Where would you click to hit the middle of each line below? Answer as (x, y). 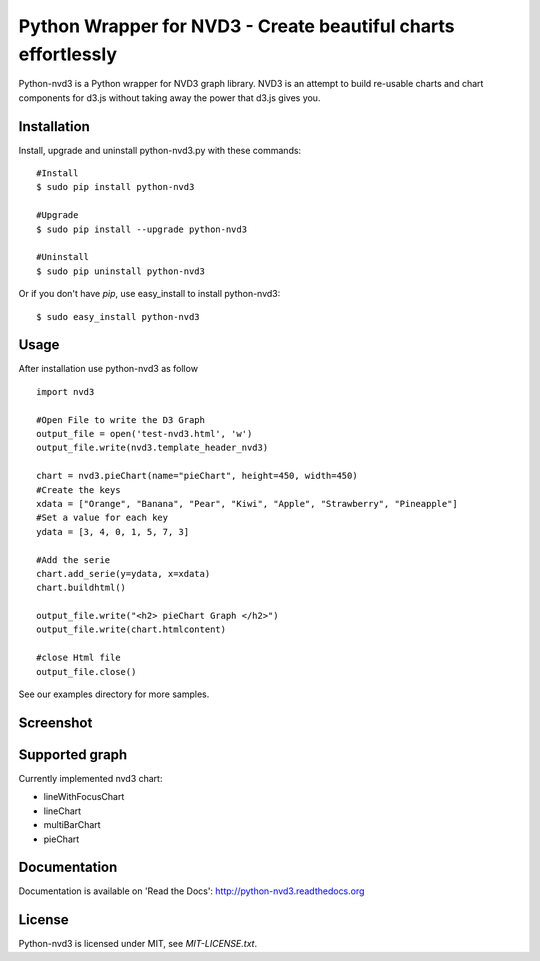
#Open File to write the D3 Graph (120, 419)
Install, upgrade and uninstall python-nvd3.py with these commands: (160, 150)
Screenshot (55, 722)
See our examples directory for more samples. (114, 694)
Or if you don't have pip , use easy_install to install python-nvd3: (149, 294)
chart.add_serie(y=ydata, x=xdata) (123, 573)
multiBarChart (72, 825)
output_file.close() (86, 671)
